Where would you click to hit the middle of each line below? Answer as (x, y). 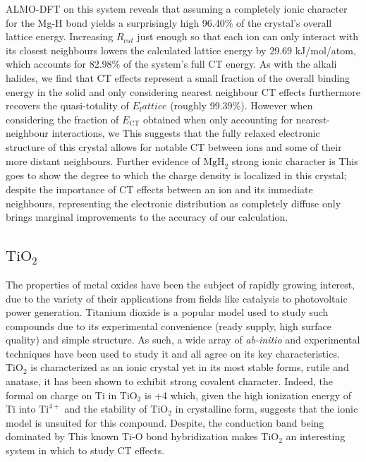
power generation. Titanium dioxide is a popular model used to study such (167, 312)
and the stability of (106, 409)
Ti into (21, 409)
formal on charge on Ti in (61, 395)
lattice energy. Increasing (60, 36)
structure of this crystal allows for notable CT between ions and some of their (174, 146)
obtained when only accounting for (218, 119)
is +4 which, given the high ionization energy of (248, 395)
